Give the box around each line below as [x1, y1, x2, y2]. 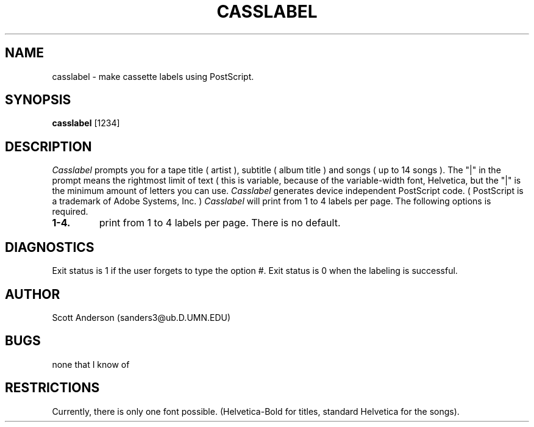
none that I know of [52, 359, 130, 370]
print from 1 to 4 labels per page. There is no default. [99, 217, 341, 229]
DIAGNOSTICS [5, 239, 94, 255]
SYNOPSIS [5, 92, 71, 108]
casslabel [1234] [52, 118, 120, 129]
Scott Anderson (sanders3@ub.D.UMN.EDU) [52, 312, 231, 323]
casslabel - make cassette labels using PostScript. [52, 71, 254, 82]
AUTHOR [5, 286, 60, 302]
